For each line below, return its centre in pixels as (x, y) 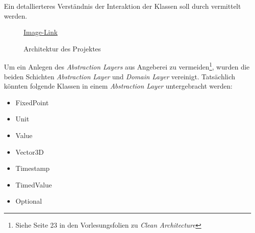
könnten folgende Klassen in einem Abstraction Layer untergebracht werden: (118, 86)
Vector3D (30, 151)
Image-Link (41, 32)
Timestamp (33, 168)
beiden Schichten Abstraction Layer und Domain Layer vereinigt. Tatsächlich (120, 76)
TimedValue (34, 184)
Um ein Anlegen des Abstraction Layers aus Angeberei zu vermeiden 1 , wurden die (127, 66)
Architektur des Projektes (62, 48)
